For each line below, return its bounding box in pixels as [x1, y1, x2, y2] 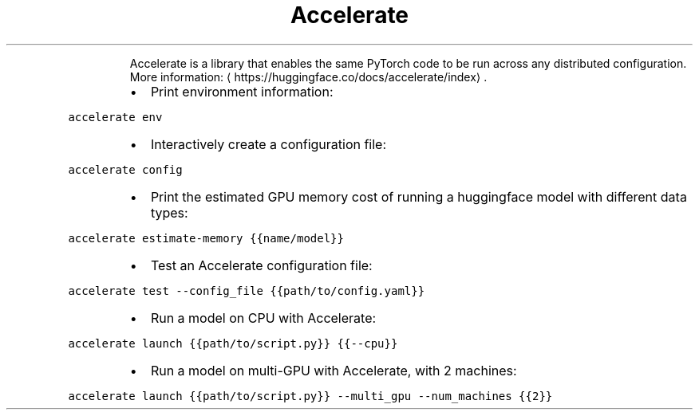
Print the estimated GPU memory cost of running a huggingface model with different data [150, 188, 687, 205]
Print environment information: [150, 83, 334, 100]
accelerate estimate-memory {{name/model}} [68, 231, 344, 245]
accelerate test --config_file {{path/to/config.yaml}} [68, 284, 425, 297]
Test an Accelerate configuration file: [150, 257, 373, 273]
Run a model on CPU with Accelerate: [150, 309, 377, 326]
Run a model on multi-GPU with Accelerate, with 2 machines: [150, 362, 517, 379]
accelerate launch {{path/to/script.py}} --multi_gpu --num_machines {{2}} [68, 389, 553, 402]
